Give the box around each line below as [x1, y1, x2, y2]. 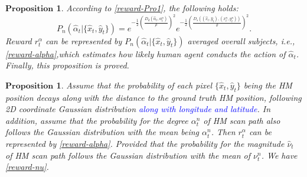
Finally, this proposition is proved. [5, 59, 129, 71]
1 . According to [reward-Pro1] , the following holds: [56, 2, 239, 14]
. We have [261, 149, 298, 161]
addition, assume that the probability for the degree [5, 114, 188, 126]
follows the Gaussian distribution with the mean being [5, 126, 200, 138]
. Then [211, 126, 236, 138]
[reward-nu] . [5, 160, 49, 173]
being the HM [243, 78, 292, 91]
